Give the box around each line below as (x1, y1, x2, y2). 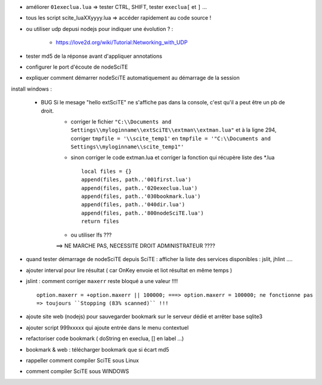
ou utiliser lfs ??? (70, 231, 112, 238)
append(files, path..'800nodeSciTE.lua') (81, 209, 204, 216)
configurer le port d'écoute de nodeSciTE (26, 63, 128, 70)
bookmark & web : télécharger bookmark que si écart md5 (26, 346, 169, 353)
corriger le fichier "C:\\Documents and (70, 118, 172, 125)
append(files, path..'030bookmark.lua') (81, 193, 201, 200)
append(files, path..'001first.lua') (81, 176, 192, 183)
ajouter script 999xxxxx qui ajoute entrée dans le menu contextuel (26, 324, 189, 331)
